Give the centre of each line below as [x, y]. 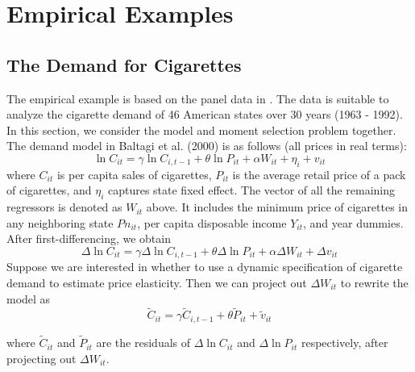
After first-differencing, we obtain [89, 238]
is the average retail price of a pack [319, 174]
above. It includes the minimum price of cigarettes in [277, 207]
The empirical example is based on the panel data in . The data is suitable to [198, 98]
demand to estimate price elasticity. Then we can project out [157, 282]
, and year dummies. [353, 222]
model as [29, 298]
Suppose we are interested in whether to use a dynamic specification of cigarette [205, 267]
